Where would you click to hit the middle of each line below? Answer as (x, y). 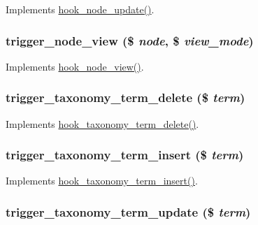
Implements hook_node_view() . (75, 66)
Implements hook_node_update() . (80, 9)
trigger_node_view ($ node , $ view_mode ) (130, 40)
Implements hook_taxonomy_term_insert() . (102, 181)
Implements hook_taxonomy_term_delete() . (102, 123)
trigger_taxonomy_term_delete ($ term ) (126, 97)
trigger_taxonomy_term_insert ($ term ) (125, 155)
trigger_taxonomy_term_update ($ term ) (128, 211)
